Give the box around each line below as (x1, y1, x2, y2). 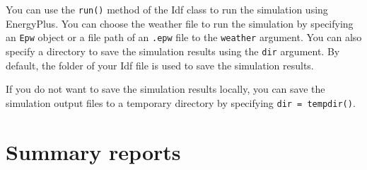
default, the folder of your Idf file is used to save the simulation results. (6, 57, 314, 72)
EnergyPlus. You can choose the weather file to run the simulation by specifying (6, 16, 354, 30)
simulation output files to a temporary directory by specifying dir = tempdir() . (6, 95, 356, 110)
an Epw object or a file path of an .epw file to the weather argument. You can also (6, 30, 362, 45)
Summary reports (6, 137, 181, 166)
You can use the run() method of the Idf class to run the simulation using (6, 2, 328, 16)
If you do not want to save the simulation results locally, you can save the (6, 81, 325, 96)
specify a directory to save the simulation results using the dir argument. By (6, 43, 340, 58)
